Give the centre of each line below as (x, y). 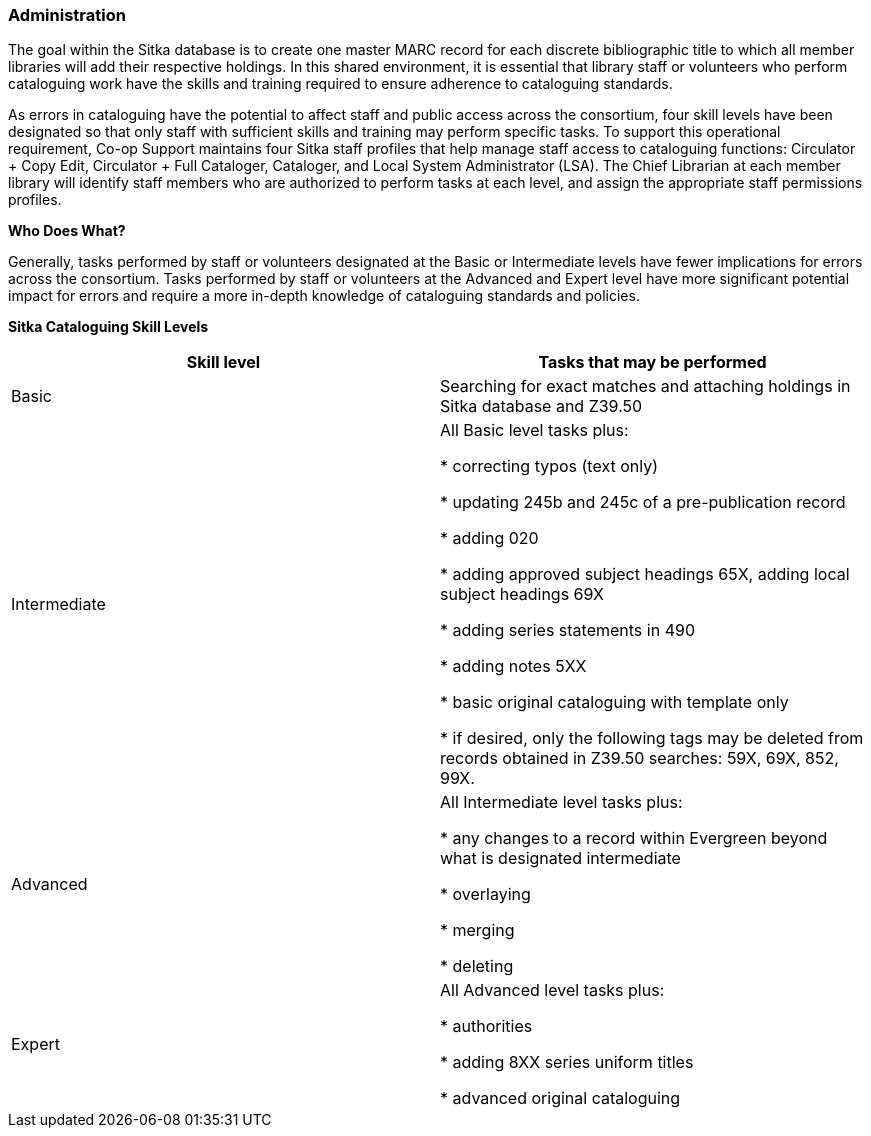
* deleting (477, 966)
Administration (67, 15)
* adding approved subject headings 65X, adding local (645, 574)
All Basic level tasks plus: (534, 430)
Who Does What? (67, 231)
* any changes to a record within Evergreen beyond (634, 838)
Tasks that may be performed (652, 362)
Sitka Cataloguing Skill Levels (108, 327)
